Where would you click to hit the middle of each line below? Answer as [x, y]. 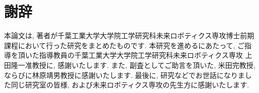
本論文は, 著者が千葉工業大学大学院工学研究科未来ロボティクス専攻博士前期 [129, 35]
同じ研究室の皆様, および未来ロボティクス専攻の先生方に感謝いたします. [130, 85]
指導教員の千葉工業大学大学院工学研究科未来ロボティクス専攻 [141, 55]
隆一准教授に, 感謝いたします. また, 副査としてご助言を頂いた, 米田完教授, [133, 65]
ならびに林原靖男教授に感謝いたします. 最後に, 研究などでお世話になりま [124, 75]
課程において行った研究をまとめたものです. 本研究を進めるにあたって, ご [124, 45]
